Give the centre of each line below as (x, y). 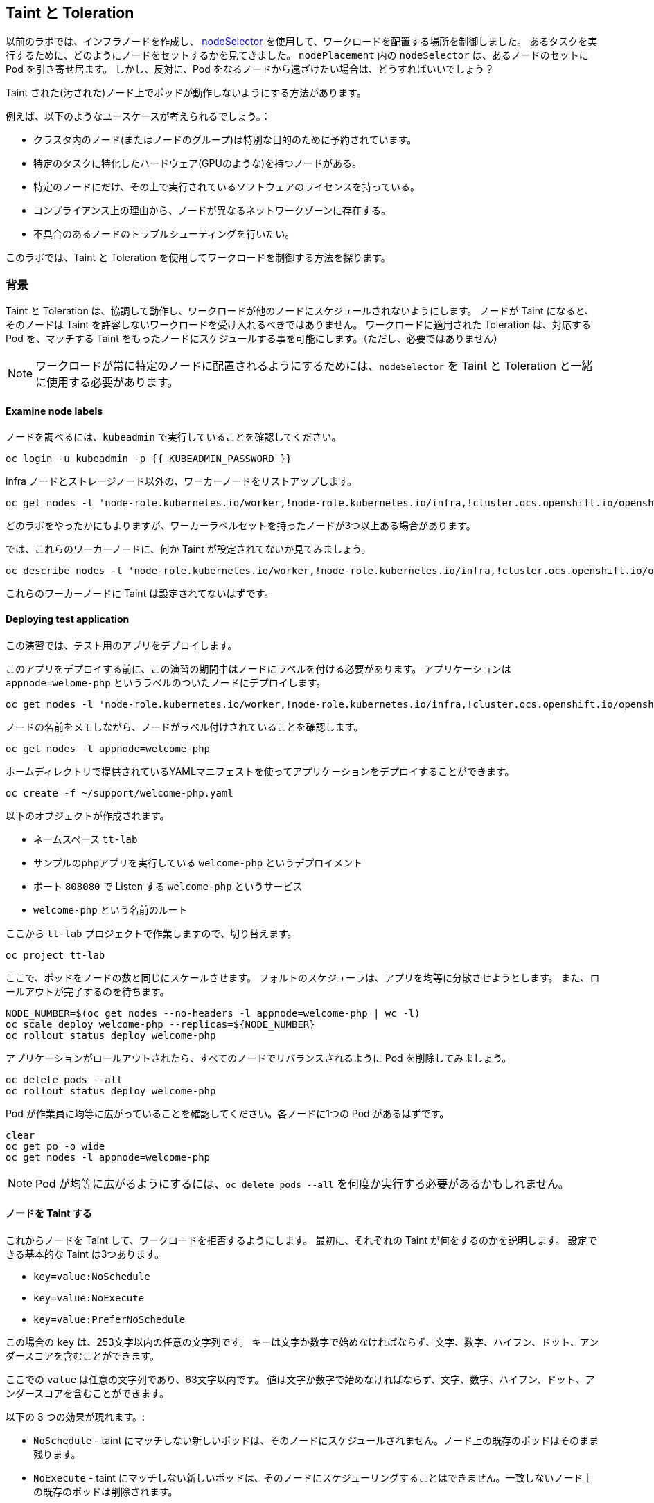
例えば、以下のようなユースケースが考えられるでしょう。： (138, 116)
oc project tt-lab (55, 955)
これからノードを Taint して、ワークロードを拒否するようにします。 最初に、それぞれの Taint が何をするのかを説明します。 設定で (301, 1240)
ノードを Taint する (49, 1213)
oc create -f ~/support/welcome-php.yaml (120, 793)
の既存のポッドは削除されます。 (106, 1491)
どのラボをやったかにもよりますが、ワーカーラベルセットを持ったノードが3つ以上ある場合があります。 (241, 526)
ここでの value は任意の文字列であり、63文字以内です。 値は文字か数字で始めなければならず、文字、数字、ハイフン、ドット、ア (300, 1379)
